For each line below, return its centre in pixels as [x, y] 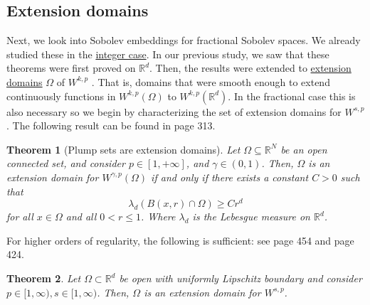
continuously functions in [61, 96]
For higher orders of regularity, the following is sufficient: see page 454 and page [180, 240]
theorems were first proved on [71, 68]
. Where [158, 216]
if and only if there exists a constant [230, 177]
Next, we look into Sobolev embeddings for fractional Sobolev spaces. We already [184, 40]
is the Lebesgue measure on [251, 216]
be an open [304, 149]
